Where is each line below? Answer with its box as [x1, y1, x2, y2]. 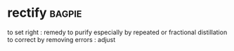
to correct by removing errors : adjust [7, 35, 116, 43]
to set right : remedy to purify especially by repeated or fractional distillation [7, 28, 228, 36]
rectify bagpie [7, 5, 82, 21]
